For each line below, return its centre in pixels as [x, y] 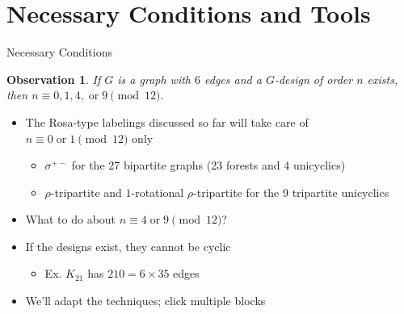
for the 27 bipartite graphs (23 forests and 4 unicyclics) [208, 165]
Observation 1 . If [54, 79]
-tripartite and [86, 192]
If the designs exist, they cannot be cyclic [128, 246]
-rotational [158, 192]
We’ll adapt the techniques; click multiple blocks [145, 301]
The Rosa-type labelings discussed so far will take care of [167, 121]
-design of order [314, 79]
